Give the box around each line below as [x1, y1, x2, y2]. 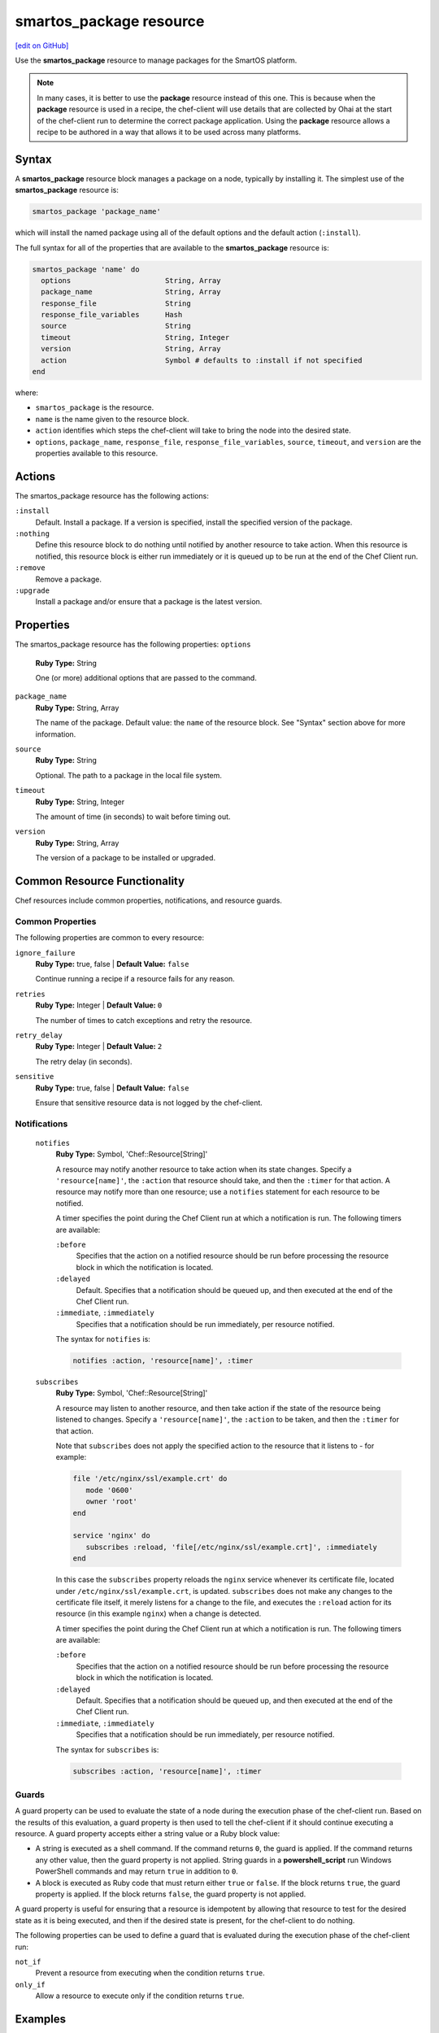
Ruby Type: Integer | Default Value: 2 [35, 1042, 163, 1051]
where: [15, 388, 39, 398]
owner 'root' [85, 1497, 138, 1506]
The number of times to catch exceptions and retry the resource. [35, 1015, 252, 1025]
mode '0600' [85, 1485, 133, 1495]
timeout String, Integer [41, 333, 230, 342]
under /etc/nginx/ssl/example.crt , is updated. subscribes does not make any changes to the [55, 1586, 393, 1595]
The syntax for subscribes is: [55, 1744, 159, 1754]
